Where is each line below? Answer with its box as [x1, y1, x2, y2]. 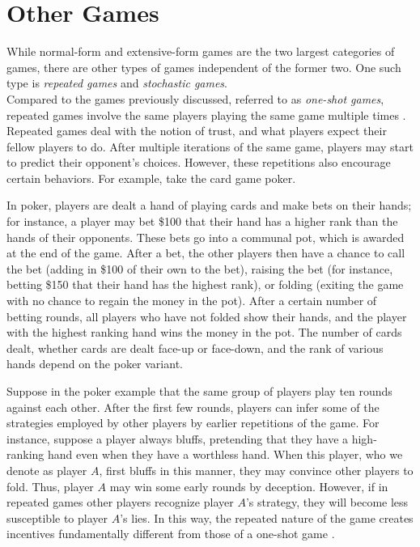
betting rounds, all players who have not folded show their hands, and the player [6, 307, 407, 324]
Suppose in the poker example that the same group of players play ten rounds [6, 383, 392, 399]
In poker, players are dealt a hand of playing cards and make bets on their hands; [6, 197, 412, 214]
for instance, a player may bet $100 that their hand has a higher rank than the [6, 213, 398, 230]
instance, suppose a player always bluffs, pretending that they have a [6, 430, 349, 447]
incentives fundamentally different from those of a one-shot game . [6, 525, 335, 542]
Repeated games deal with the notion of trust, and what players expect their [6, 122, 387, 139]
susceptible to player [6, 509, 108, 526]
